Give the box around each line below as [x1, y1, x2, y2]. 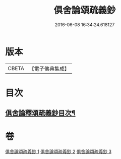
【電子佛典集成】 [29, 65, 70, 72]
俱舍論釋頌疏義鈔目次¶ [5, 109, 76, 118]
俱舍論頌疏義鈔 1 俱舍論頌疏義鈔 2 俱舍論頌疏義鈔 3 [5, 148, 112, 154]
